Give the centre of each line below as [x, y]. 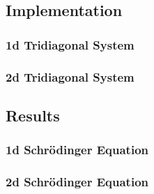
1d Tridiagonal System [70, 44]
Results [33, 115]
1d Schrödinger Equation [77, 150]
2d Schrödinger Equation [77, 182]
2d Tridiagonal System [70, 76]
